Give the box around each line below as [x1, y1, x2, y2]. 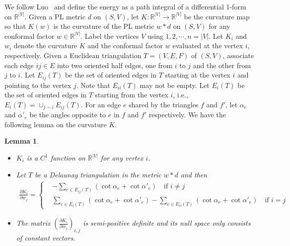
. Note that [76, 80, 110, 90]
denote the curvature [13, 40, 77, 51]
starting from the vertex [95, 89, 168, 100]
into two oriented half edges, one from [57, 60, 173, 70]
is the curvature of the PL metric [53, 21, 154, 31]
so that [4, 21, 26, 31]
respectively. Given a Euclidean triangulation [4, 50, 142, 60]
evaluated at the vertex [172, 40, 243, 51]
